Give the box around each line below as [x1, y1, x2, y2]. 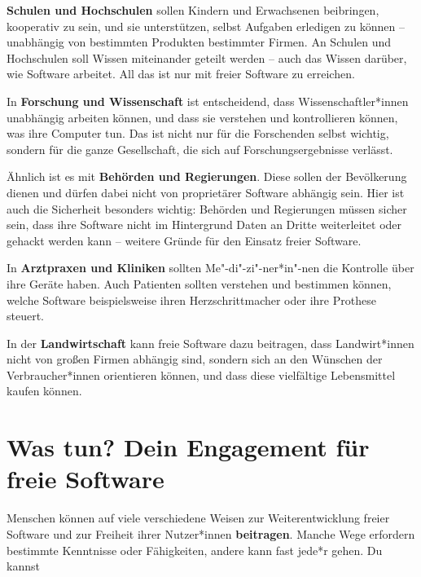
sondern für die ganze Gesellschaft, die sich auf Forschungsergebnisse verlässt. [7, 140, 393, 157]
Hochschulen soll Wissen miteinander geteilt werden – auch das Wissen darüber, [7, 49, 407, 66]
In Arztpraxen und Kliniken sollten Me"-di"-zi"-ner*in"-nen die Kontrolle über [7, 259, 414, 276]
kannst [7, 557, 40, 575]
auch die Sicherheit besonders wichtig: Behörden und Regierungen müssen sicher [7, 200, 407, 217]
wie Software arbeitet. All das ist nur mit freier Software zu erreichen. [7, 65, 355, 82]
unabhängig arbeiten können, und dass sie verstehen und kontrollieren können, [7, 108, 398, 126]
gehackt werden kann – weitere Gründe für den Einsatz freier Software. [7, 231, 362, 249]
